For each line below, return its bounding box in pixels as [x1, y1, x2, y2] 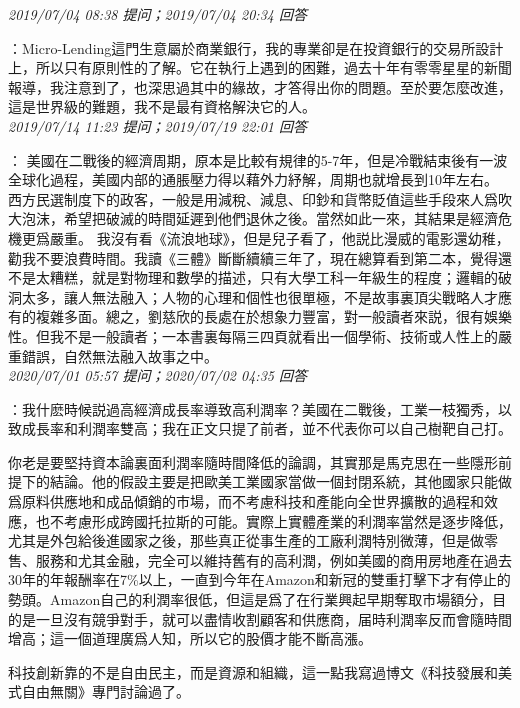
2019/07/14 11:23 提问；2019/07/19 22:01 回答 [8, 115, 307, 136]
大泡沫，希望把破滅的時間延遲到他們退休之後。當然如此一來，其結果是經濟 [8, 208, 498, 229]
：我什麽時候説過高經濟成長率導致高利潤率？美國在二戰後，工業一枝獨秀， [8, 398, 498, 419]
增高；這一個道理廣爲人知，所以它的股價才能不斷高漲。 [8, 628, 372, 649]
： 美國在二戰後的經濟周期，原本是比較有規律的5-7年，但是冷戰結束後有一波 [8, 149, 508, 170]
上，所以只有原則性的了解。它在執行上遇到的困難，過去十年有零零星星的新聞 [8, 57, 512, 78]
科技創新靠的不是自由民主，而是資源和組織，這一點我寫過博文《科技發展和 [8, 661, 498, 682]
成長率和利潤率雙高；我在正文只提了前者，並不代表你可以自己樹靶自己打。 [21, 418, 512, 439]
